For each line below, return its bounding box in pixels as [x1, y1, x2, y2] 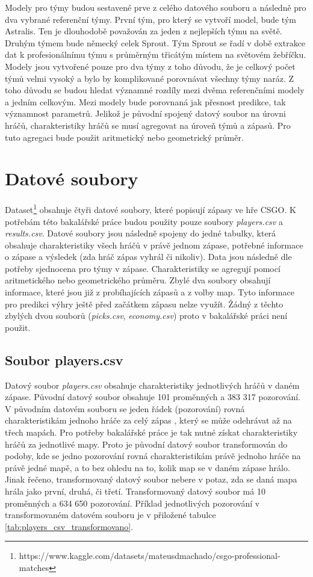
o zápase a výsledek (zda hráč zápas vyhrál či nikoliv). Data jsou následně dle [5, 250, 292, 263]
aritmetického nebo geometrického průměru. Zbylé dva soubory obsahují [5, 274, 271, 286]
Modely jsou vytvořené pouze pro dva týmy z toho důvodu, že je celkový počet [5, 60, 296, 72]
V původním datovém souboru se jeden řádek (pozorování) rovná [5, 402, 245, 415]
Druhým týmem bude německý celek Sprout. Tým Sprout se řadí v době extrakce [5, 36, 306, 49]
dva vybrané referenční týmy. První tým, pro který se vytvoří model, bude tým [5, 13, 296, 25]
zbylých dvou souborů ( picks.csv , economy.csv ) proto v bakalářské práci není [5, 309, 288, 322]
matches [19, 561, 49, 573]
